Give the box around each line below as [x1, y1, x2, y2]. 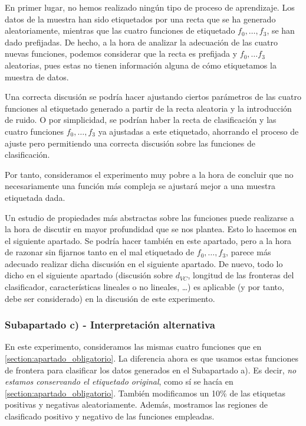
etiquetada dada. [5, 191, 65, 203]
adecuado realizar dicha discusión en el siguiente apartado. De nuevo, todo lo [5, 257, 283, 269]
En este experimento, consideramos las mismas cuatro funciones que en [5, 340, 262, 353]
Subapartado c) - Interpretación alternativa [5, 317, 215, 332]
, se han [266, 24, 295, 37]
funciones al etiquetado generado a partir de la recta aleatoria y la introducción [5, 102, 292, 114]
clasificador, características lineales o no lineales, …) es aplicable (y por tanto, [5, 281, 284, 293]
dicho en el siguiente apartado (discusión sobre [5, 269, 173, 281]
